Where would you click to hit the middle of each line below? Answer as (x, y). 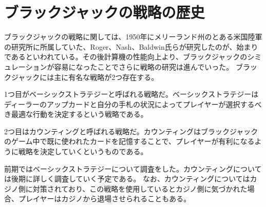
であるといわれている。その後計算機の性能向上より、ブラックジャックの (126, 57)
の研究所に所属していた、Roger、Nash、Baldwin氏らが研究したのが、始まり (131, 46)
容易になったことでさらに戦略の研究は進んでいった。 (144, 66)
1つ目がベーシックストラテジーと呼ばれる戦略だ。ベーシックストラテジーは (131, 94)
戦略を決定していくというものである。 (83, 151)
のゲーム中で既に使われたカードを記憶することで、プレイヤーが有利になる (129, 141)
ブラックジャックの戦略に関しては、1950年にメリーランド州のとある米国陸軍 (133, 37)
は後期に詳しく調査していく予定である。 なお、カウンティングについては (127, 179)
